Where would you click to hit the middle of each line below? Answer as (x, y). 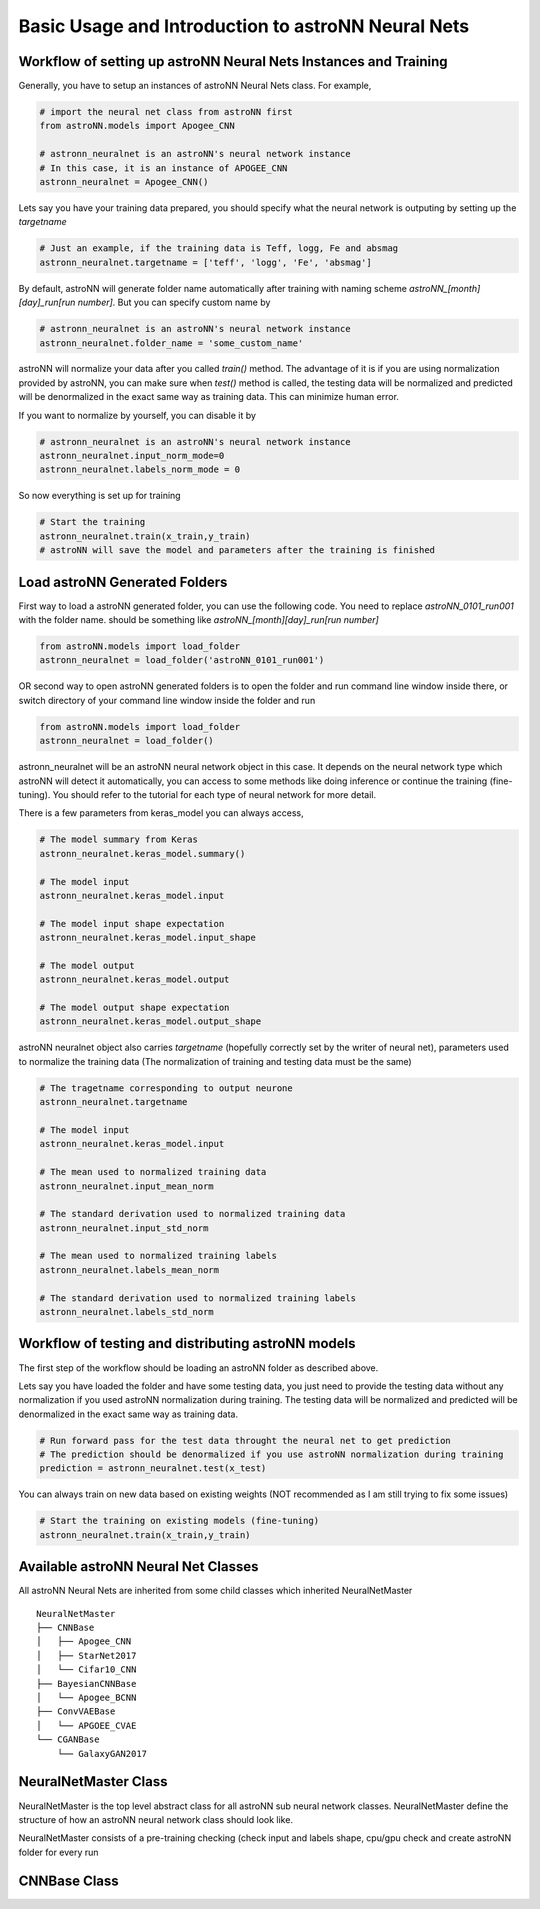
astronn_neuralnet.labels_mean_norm (129, 1269)
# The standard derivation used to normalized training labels (198, 1298)
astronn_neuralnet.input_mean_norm (126, 1186)
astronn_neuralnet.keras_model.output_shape (150, 1021)
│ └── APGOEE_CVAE (86, 1725)
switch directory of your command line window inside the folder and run (167, 700)
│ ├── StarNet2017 (86, 1655)
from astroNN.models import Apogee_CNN (137, 126)
